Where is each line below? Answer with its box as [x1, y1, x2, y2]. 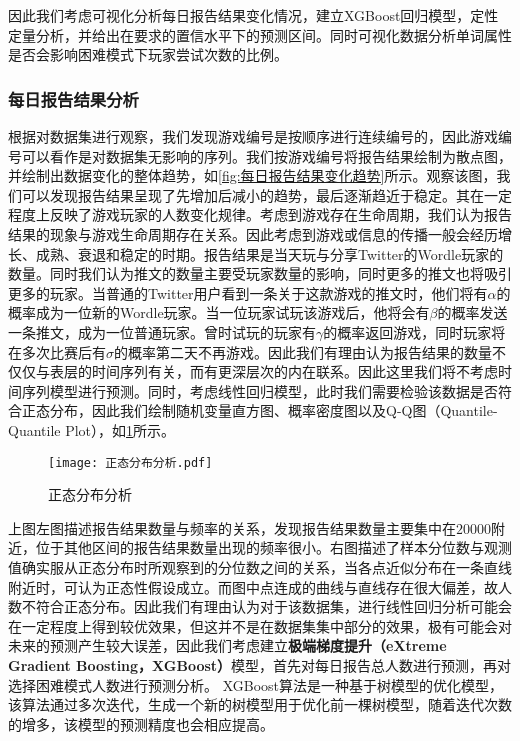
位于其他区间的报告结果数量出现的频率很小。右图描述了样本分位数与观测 [35, 537, 512, 558]
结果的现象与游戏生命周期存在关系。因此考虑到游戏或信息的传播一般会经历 [8, 223, 498, 244]
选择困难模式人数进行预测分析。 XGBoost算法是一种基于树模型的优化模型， [8, 674, 504, 695]
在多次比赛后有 [8, 341, 106, 362]
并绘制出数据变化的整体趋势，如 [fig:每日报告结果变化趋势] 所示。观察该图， [8, 165, 497, 186]
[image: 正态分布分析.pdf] [48, 455, 213, 470]
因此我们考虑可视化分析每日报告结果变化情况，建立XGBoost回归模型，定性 [8, 5, 499, 25]
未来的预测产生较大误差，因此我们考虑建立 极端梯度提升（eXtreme [8, 635, 447, 656]
